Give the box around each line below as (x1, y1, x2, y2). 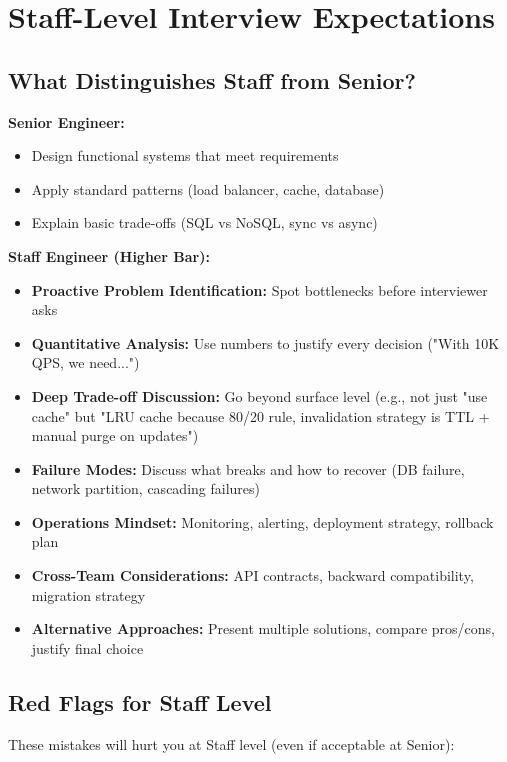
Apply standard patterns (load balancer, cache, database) (31, 178, 385, 199)
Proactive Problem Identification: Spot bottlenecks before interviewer (31, 279, 488, 300)
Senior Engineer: (8, 111, 125, 132)
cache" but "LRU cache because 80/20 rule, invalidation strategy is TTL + (31, 405, 490, 426)
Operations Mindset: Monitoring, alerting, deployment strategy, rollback (31, 511, 494, 532)
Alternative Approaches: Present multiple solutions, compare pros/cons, (31, 618, 495, 639)
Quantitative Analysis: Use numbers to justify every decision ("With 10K (31, 332, 500, 353)
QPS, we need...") (31, 352, 140, 373)
